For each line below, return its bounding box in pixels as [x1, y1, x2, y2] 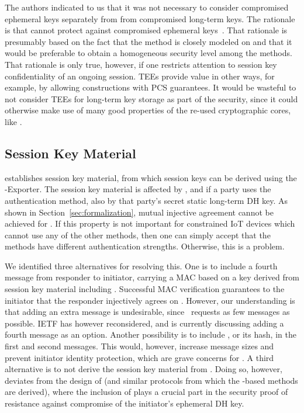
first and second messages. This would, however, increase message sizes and [5, 340, 274, 352]
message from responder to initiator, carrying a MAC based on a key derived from [5, 271, 299, 283]
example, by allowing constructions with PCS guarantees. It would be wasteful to [5, 81, 296, 93]
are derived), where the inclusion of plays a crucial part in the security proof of [5, 386, 288, 398]
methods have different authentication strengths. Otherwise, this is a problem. [5, 240, 285, 252]
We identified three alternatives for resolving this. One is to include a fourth [5, 259, 278, 272]
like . [5, 115, 22, 127]
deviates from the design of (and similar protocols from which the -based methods [5, 374, 298, 386]
